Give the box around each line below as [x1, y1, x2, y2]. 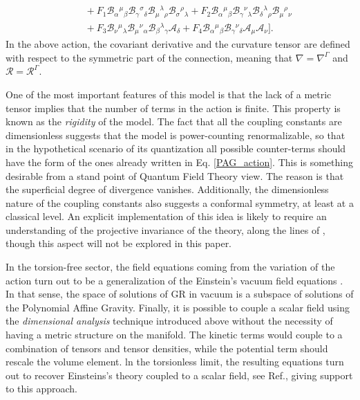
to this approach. [6, 381, 77, 396]
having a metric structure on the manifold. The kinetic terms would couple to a [6, 327, 343, 342]
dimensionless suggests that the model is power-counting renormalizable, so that [6, 127, 345, 142]
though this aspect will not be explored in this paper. [6, 236, 232, 251]
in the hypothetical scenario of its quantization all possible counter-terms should [6, 141, 346, 156]
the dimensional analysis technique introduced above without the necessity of [6, 313, 333, 328]
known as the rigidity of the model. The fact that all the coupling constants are [6, 114, 342, 129]
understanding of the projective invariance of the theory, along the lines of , [6, 222, 325, 237]
